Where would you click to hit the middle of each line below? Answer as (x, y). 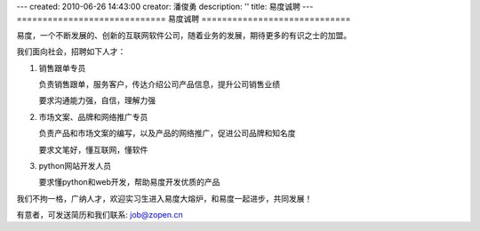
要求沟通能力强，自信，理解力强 (97, 100)
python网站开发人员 (75, 165)
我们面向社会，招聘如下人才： (71, 52)
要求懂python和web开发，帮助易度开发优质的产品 (129, 182)
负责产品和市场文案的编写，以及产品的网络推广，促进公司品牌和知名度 (167, 133)
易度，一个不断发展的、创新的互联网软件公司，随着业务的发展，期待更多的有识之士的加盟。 (184, 35)
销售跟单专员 (62, 68)
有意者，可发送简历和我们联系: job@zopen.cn (100, 215)
